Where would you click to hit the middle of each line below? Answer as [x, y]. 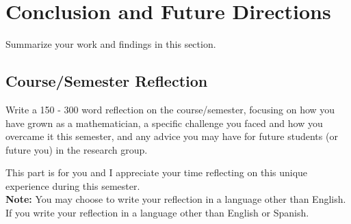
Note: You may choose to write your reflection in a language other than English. [176, 199]
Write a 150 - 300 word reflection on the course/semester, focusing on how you [170, 109]
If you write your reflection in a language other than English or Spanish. [157, 213]
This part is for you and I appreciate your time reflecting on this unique [157, 172]
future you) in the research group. [77, 149]
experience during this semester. [73, 185]
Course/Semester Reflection [107, 81]
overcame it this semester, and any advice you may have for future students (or [172, 136]
